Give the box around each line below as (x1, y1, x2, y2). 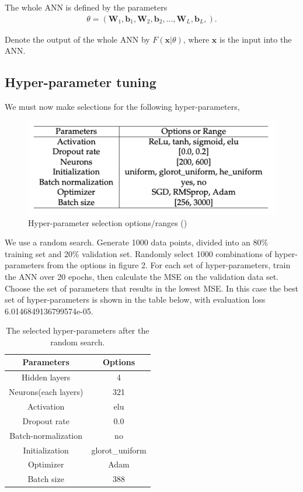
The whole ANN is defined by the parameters (5, 1, 168, 13)
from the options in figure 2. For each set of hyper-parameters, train (47, 259, 291, 271)
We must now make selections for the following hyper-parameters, (5, 101, 240, 113)
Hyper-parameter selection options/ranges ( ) (28, 216, 187, 228)
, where (183, 33, 210, 45)
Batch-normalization (9, 429, 83, 441)
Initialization (23, 444, 69, 456)
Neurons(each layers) (9, 386, 83, 398)
